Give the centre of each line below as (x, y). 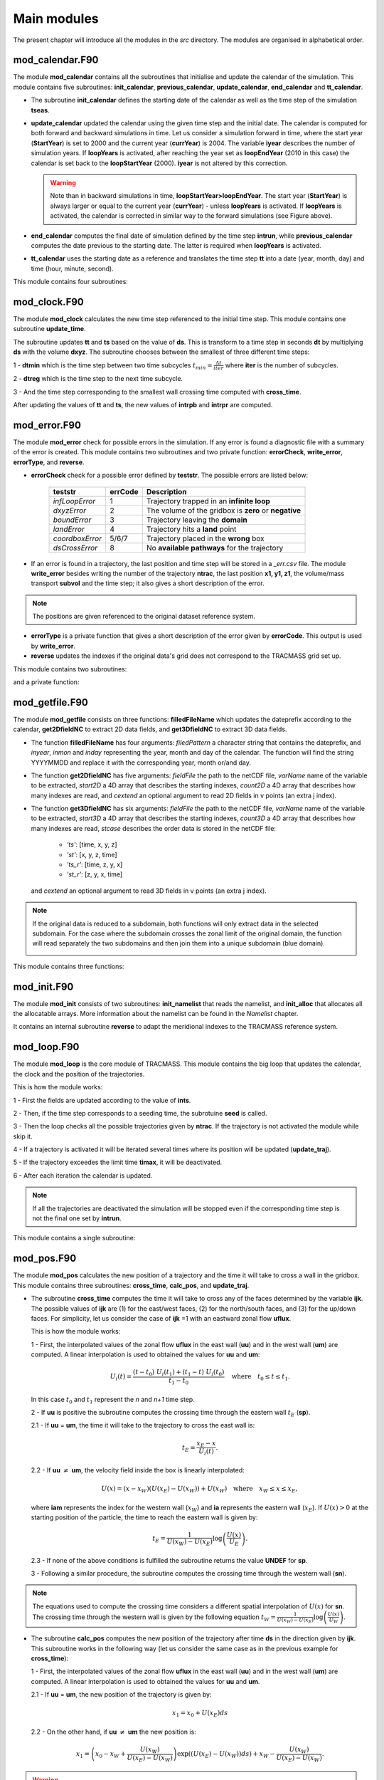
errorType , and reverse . (49, 462)
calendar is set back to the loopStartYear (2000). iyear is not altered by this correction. (159, 163)
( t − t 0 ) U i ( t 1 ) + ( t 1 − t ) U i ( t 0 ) (178, 1373)
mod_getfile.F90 (51, 702)
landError (69, 529)
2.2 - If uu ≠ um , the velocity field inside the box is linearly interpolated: (138, 1470)
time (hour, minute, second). (72, 268)
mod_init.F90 (43, 986)
